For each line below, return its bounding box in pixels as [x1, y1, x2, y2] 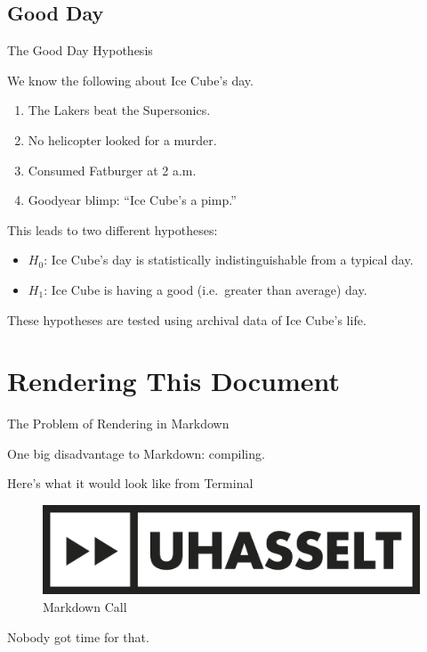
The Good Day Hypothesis [7, 41, 153, 60]
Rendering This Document [7, 363, 341, 399]
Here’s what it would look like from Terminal [7, 474, 254, 493]
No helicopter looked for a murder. [28, 130, 217, 149]
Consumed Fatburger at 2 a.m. [28, 160, 197, 179]
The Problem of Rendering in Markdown [7, 414, 230, 433]
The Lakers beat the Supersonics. [28, 101, 211, 119]
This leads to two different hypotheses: [7, 220, 218, 239]
